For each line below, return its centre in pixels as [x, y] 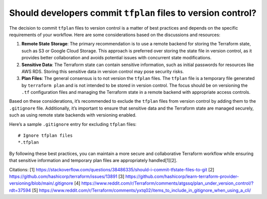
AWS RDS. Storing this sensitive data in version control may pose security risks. [103, 71]
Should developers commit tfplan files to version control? [133, 13]
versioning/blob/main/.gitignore [41, 183]
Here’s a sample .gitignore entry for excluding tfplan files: [73, 124]
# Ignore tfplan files [45, 136]
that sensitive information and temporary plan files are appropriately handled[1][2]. [93, 160]
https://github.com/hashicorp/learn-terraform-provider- [182, 176]
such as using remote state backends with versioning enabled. [73, 115]
